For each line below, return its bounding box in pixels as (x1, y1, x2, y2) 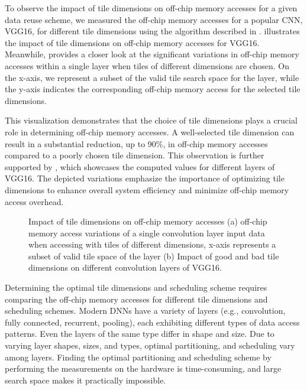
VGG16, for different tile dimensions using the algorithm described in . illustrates (5, 25, 300, 37)
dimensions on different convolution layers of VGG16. (28, 261, 222, 274)
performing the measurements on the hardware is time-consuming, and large (5, 362, 282, 375)
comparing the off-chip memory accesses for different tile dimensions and (5, 292, 268, 305)
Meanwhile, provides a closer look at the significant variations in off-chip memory (5, 48, 299, 60)
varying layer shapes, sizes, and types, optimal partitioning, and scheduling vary (5, 339, 295, 352)
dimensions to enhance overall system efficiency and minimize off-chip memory (5, 183, 289, 196)
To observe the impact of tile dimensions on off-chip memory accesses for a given (5, 2, 298, 14)
